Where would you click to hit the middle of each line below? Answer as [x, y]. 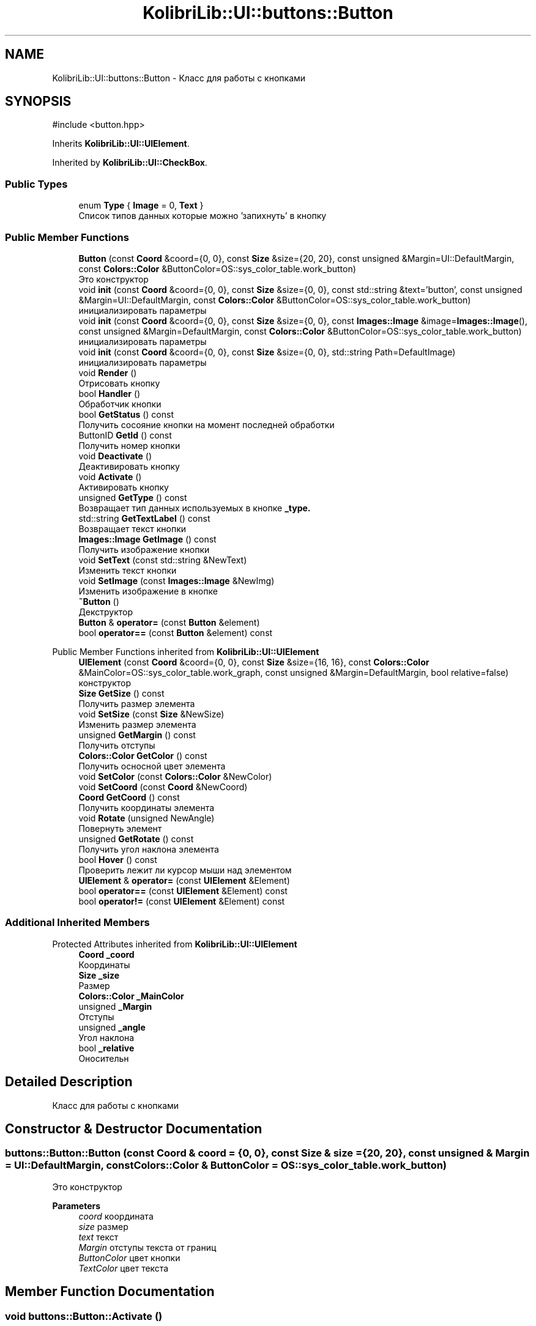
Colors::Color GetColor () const [143, 755]
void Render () [108, 372]
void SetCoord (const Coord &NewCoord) [163, 787]
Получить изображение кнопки [144, 549]
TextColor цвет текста [124, 1268]
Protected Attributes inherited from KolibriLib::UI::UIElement [175, 944]
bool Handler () [110, 393]
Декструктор [106, 612]
